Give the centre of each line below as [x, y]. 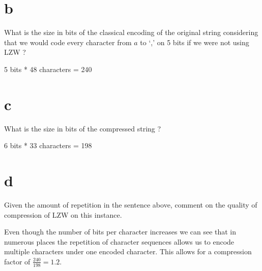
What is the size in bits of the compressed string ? [83, 128]
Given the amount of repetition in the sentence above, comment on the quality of [131, 204]
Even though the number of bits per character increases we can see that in [120, 232]
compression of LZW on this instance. [63, 214]
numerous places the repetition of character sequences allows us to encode [119, 241]
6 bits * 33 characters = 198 [48, 145]
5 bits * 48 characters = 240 [48, 69]
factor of [17, 261]
